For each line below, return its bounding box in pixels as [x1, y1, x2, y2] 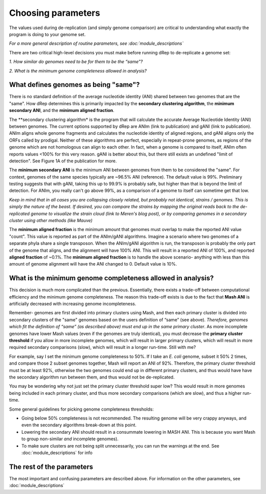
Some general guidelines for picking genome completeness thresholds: [9, 406, 154, 412]
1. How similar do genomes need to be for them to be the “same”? [9, 59, 143, 65]
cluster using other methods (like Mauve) [9, 218, 93, 224]
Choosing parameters [9, 7, 100, 18]
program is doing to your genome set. [9, 31, 86, 37]
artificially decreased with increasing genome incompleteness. [9, 301, 136, 307]
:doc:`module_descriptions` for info [21, 450, 93, 456]
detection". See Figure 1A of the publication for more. [9, 158, 117, 164]
